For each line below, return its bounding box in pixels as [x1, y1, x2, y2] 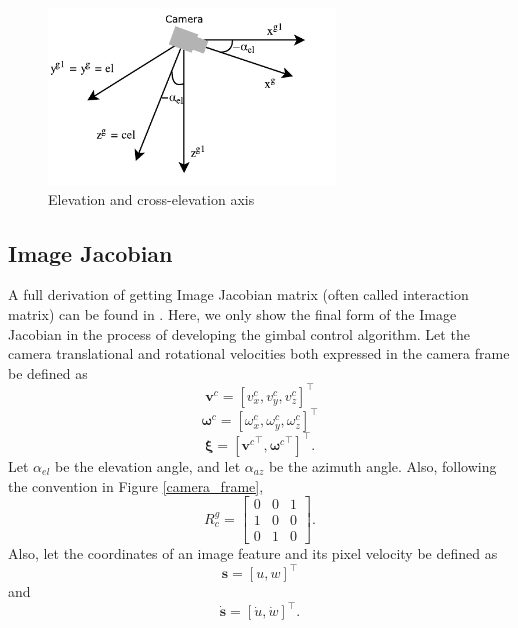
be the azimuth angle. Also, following [268, 455, 497, 476]
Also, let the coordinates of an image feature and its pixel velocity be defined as [8, 543, 498, 564]
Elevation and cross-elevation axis [48, 188, 255, 209]
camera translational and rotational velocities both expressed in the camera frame [8, 343, 510, 364]
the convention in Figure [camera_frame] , [8, 475, 264, 496]
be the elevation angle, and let [54, 455, 241, 476]
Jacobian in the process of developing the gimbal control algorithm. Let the [8, 323, 470, 344]
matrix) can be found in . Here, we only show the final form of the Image [8, 304, 457, 325]
